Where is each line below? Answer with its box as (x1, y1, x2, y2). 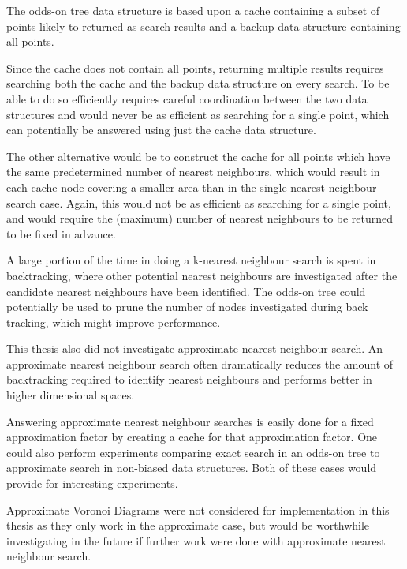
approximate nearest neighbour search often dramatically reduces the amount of (6, 355, 394, 372)
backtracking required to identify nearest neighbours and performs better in (6, 371, 372, 387)
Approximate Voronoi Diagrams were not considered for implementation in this (6, 501, 390, 518)
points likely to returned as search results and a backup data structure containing (6, 17, 401, 34)
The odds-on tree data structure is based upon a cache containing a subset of (6, 2, 380, 18)
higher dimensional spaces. (6, 387, 135, 403)
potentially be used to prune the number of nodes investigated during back (6, 298, 368, 315)
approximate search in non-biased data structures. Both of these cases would (6, 459, 377, 476)
